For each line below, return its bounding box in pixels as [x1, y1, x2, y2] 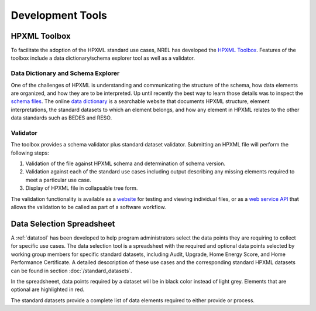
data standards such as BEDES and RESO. [11, 114, 112, 121]
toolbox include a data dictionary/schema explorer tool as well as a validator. [11, 54, 195, 61]
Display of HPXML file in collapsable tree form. [25, 184, 138, 192]
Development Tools [11, 9, 108, 22]
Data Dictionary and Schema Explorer [11, 69, 120, 77]
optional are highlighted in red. [11, 286, 85, 293]
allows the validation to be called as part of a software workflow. [11, 204, 166, 211]
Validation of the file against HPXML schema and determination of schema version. [25, 160, 226, 167]
